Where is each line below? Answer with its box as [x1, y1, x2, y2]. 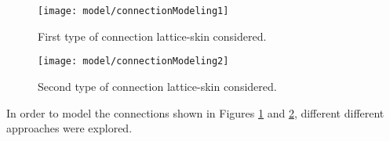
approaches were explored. [6, 120, 133, 136]
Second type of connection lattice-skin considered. [38, 78, 277, 94]
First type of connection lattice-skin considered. [38, 27, 267, 44]
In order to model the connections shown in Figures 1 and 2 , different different [6, 104, 385, 121]
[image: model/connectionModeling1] [38, 5, 229, 16]
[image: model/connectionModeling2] [38, 56, 229, 67]
